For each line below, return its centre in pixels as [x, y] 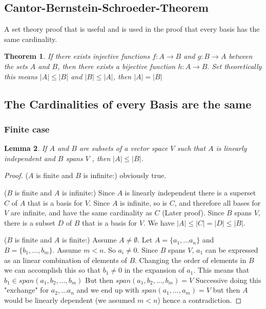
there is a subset [30, 222]
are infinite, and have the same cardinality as [81, 213]
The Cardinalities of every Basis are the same [128, 104]
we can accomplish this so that [53, 270]
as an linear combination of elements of [66, 260]
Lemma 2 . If [26, 148]
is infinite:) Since [88, 192]
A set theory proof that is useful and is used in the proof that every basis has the [132, 29]
